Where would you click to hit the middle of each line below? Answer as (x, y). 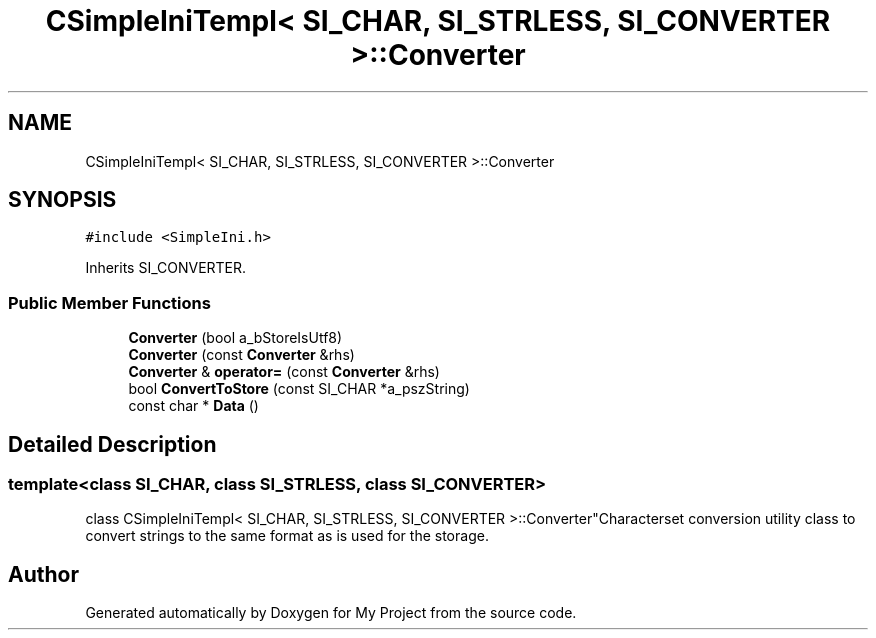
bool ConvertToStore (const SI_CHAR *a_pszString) (299, 389)
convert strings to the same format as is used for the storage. (287, 536)
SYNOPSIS (62, 200)
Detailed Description (112, 444)
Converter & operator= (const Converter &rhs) (284, 372)
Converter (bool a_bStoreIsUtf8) (235, 338)
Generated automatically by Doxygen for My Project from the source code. (331, 613)
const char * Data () (193, 406)
